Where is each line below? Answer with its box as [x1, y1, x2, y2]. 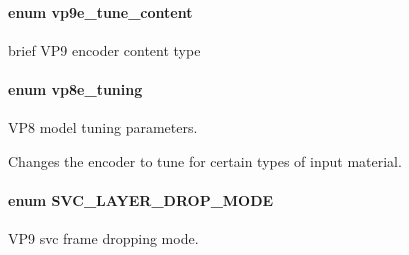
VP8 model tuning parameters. [8, 117, 198, 138]
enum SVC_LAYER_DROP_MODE [8, 189, 274, 210]
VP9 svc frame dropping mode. [8, 228, 199, 249]
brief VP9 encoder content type [8, 39, 201, 60]
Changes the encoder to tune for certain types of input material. [8, 150, 402, 171]
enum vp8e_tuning [8, 78, 143, 99]
